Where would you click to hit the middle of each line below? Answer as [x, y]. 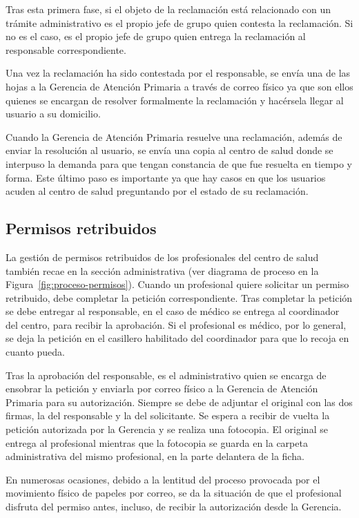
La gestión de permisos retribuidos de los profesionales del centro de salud [162, 257]
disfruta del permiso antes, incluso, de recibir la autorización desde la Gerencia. [174, 507]
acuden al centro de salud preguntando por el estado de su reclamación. [157, 191]
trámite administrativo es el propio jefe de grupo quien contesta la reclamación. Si [179, 22]
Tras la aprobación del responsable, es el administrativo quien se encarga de [166, 375]
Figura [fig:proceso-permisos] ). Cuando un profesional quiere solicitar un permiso [177, 284]
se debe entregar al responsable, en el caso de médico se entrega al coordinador [173, 311]
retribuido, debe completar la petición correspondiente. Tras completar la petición [179, 297]
